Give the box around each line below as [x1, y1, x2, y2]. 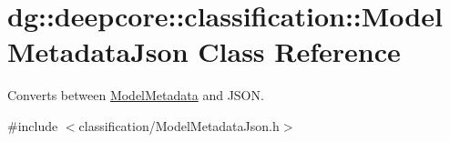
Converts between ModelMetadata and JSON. [7, 86, 264, 105]
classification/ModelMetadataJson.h [78, 116, 280, 135]
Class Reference [198, 33, 401, 70]
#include [7, 116, 58, 135]
